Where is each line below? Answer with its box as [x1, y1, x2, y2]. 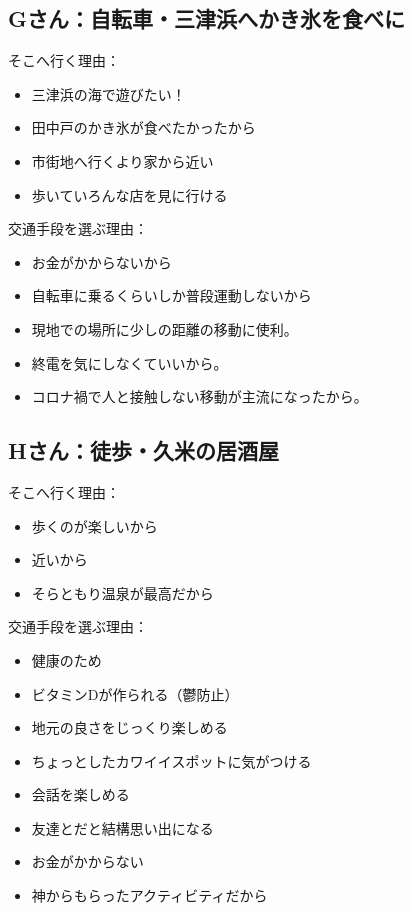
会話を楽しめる [31, 784, 130, 805]
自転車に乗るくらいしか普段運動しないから [31, 285, 312, 306]
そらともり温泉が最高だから [31, 582, 214, 603]
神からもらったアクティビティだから [31, 885, 268, 906]
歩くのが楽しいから [31, 515, 158, 536]
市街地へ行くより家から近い [31, 150, 214, 171]
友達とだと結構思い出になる [31, 817, 214, 838]
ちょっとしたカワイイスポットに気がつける [31, 750, 312, 771]
